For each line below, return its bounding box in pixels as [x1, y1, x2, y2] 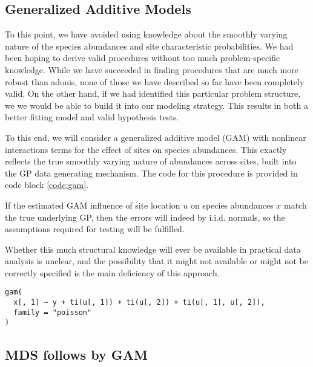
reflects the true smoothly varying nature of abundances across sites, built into [5, 155, 297, 167]
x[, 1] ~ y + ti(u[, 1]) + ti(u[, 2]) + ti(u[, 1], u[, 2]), [13, 298, 265, 307]
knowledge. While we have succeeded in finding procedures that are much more [5, 63, 298, 76]
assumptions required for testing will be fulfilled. [5, 222, 185, 235]
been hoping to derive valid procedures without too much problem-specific [5, 51, 280, 64]
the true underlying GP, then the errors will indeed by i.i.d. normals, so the [5, 210, 285, 223]
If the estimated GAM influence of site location [5, 198, 180, 211]
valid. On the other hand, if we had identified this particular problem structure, [5, 87, 301, 100]
